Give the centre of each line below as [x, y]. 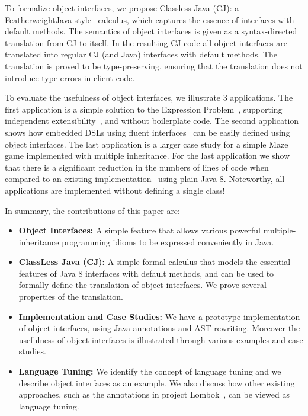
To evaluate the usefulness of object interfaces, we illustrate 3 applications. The [149, 97]
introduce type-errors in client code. [70, 77]
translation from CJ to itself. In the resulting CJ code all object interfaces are [146, 42]
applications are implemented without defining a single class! [115, 190]
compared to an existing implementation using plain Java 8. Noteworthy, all [145, 179]
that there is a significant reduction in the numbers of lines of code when [137, 167]
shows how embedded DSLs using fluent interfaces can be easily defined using [147, 132]
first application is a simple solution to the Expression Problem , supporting [144, 109]
